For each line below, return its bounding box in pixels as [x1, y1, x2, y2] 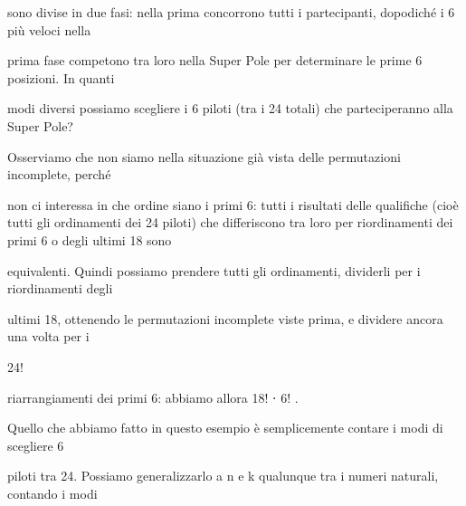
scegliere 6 [7, 435, 64, 454]
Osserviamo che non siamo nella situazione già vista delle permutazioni [7, 147, 401, 166]
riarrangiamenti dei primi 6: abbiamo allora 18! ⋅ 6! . [7, 387, 299, 406]
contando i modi [7, 483, 98, 502]
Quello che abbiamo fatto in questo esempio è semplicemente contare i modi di [7, 418, 443, 437]
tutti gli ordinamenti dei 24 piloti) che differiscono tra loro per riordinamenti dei [7, 213, 453, 232]
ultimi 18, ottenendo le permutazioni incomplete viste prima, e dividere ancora [7, 309, 443, 328]
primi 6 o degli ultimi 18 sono [7, 230, 172, 249]
